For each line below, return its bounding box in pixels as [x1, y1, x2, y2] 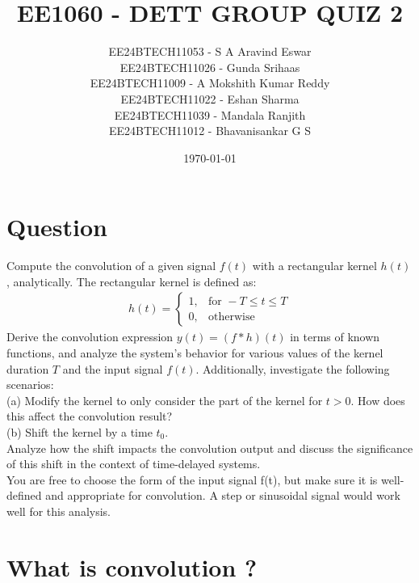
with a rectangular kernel [252, 257, 377, 274]
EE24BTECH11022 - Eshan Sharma [120, 90, 300, 107]
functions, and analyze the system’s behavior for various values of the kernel [6, 344, 383, 361]
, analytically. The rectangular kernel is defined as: [6, 272, 257, 289]
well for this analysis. [6, 502, 111, 519]
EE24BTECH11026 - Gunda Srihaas [119, 58, 300, 75]
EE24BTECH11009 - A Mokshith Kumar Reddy [90, 74, 330, 91]
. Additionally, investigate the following [195, 360, 390, 377]
